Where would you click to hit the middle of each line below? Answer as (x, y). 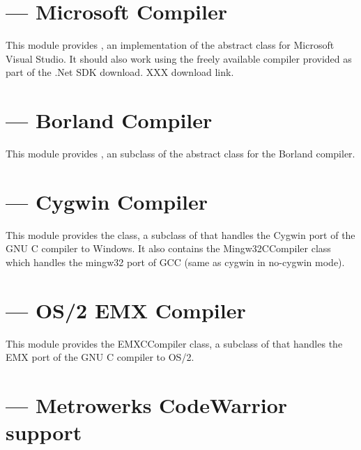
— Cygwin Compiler (107, 201)
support (44, 432)
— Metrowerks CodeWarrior (147, 405)
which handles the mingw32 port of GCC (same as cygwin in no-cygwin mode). (175, 262)
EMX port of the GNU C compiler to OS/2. (100, 357)
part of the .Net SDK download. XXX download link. (120, 72)
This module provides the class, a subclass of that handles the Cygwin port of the (180, 234)
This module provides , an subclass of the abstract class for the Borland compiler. (180, 154)
